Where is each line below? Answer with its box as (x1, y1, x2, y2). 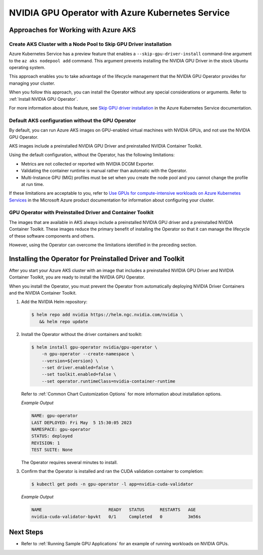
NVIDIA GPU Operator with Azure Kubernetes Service (9, 7, 230, 18)
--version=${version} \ (41, 358, 98, 364)
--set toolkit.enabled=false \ (41, 371, 116, 377)
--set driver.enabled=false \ (41, 365, 114, 370)
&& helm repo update (39, 319, 89, 324)
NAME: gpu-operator (31, 413, 78, 419)
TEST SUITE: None (31, 447, 73, 453)
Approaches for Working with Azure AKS (9, 26, 136, 34)
